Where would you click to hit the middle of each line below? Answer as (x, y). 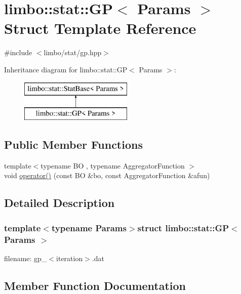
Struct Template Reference (100, 28)
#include (18, 52)
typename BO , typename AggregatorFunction (113, 165)
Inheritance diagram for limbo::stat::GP (66, 69)
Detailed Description (59, 203)
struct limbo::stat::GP (183, 227)
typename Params (89, 227)
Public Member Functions (73, 144)
